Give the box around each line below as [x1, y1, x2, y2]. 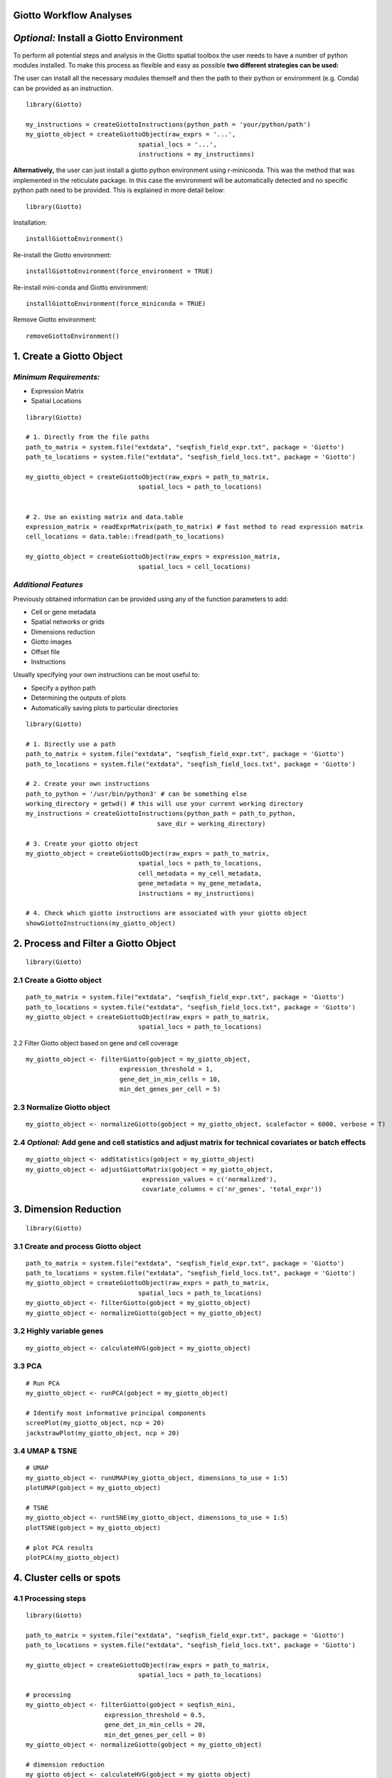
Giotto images [31, 637, 73, 646]
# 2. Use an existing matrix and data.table [26, 513, 184, 521]
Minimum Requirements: [13, 372, 100, 382]
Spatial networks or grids [31, 617, 105, 626]
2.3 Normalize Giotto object [13, 1102, 110, 1112]
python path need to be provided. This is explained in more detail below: [13, 186, 226, 195]
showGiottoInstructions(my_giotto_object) [26, 919, 176, 927]
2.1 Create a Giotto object [13, 975, 102, 985]
